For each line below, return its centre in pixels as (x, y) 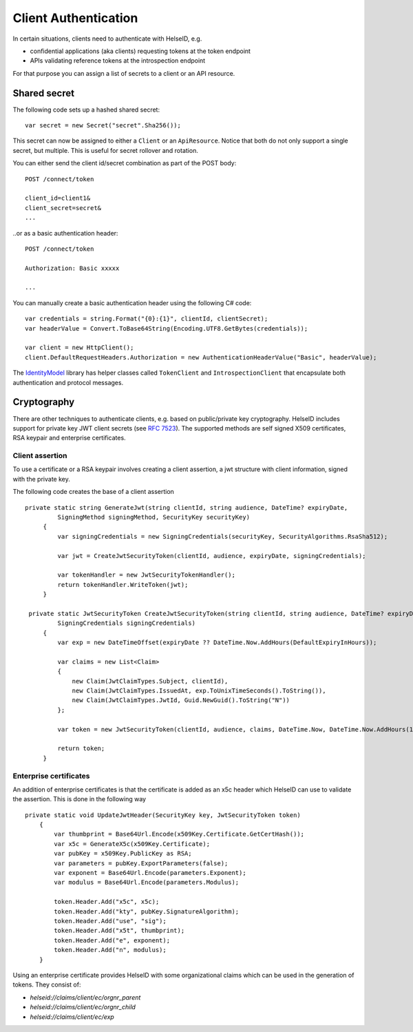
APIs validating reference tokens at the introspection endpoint (118, 61)
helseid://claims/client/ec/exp (72, 1017)
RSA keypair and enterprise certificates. (70, 438)
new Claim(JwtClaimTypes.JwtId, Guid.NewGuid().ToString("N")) (181, 700)
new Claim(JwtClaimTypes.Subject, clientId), (150, 681)
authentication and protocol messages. (68, 382)
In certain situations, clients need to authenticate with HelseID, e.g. (107, 39)
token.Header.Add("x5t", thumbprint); (119, 931)
